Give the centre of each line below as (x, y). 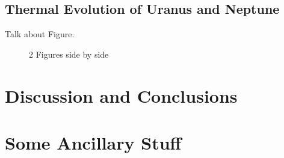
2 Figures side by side (69, 54)
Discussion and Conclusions (121, 95)
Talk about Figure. (40, 34)
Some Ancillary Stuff (93, 142)
